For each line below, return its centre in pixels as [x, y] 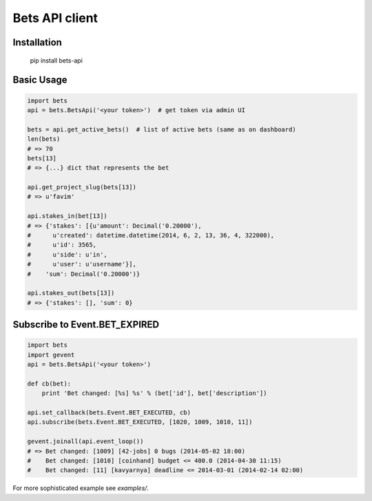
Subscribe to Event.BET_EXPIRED [86, 324]
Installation [37, 42]
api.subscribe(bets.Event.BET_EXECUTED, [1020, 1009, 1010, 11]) [140, 422]
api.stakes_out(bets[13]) [71, 293]
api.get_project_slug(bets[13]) [82, 187]
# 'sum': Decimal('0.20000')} [84, 274]
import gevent [51, 355]
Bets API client [55, 18]
